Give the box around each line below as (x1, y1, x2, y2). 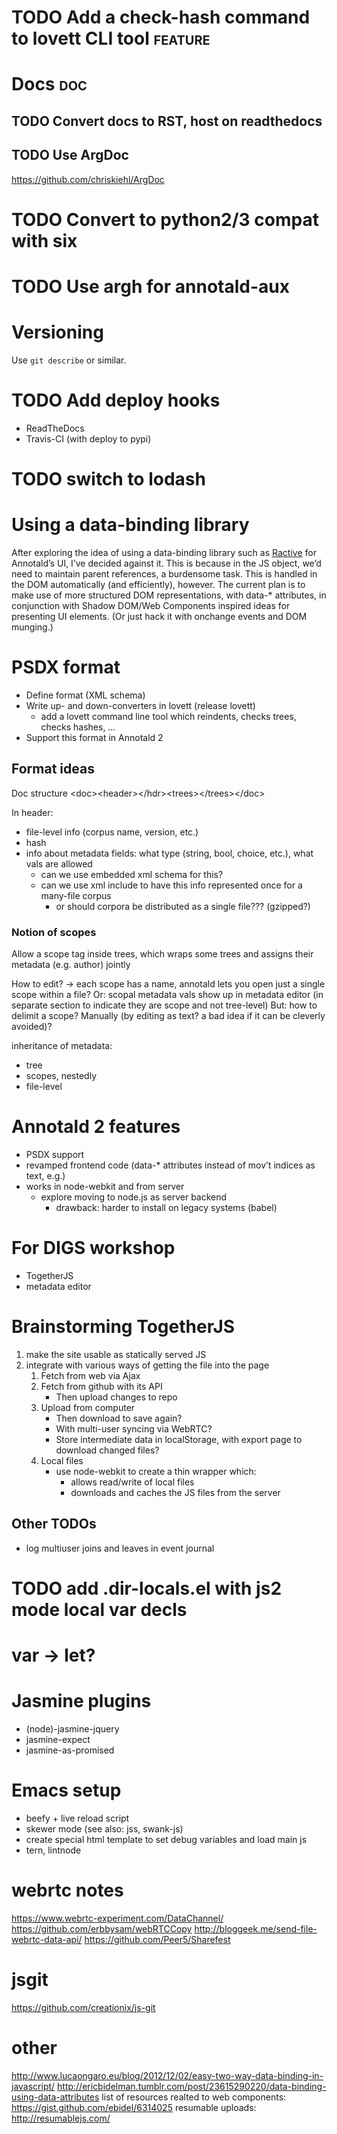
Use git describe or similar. (11, 354, 127, 366)
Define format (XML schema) (25, 689, 146, 701)
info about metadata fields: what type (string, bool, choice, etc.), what (25, 847, 314, 859)
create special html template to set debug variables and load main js (25, 1833, 308, 1845)
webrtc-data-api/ (11, 1933, 83, 1945)
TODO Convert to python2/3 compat (11, 208, 319, 231)
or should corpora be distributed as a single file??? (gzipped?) (55, 900, 311, 912)
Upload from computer (40, 1401, 136, 1413)
